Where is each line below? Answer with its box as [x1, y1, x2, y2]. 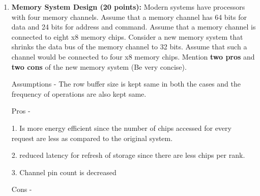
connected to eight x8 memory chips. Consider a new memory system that [11, 31, 243, 42]
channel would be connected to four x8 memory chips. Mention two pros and [11, 51, 255, 62]
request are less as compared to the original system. [11, 132, 173, 143]
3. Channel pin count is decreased [11, 166, 117, 177]
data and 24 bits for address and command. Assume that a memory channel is [11, 21, 256, 32]
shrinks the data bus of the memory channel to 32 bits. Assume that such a [11, 41, 247, 52]
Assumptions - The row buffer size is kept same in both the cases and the [11, 78, 241, 89]
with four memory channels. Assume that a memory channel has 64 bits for [11, 11, 247, 22]
